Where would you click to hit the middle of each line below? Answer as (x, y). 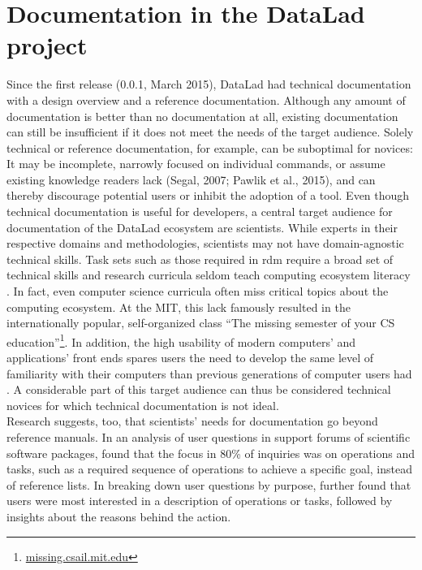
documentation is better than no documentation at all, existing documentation (202, 116)
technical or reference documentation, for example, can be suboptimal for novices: (210, 147)
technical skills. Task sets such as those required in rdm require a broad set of (200, 259)
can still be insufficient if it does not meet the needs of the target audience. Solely (210, 132)
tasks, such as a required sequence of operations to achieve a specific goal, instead (210, 469)
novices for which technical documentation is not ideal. (143, 405)
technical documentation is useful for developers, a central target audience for (200, 212)
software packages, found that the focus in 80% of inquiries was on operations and (211, 453)
